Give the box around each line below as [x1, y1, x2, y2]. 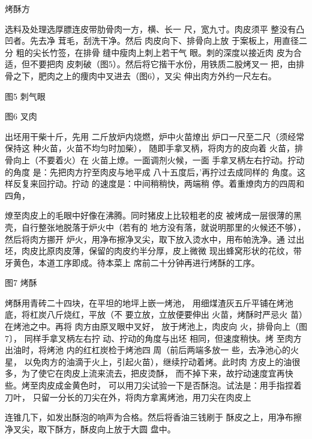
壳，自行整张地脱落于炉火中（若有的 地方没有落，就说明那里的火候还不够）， [5, 220, 306, 233]
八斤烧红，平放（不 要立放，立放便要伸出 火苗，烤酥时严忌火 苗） [46, 308, 307, 321]
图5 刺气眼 [5, 89, 46, 102]
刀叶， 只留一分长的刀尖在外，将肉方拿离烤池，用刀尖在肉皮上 [5, 390, 251, 403]
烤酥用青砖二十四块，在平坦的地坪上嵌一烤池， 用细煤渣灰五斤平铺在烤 [5, 296, 285, 309]
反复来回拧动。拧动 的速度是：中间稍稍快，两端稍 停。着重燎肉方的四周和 [13, 177, 305, 190]
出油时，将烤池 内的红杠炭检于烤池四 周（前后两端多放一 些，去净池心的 [5, 344, 290, 356]
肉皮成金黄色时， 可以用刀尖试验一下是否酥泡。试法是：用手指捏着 [38, 379, 302, 392]
